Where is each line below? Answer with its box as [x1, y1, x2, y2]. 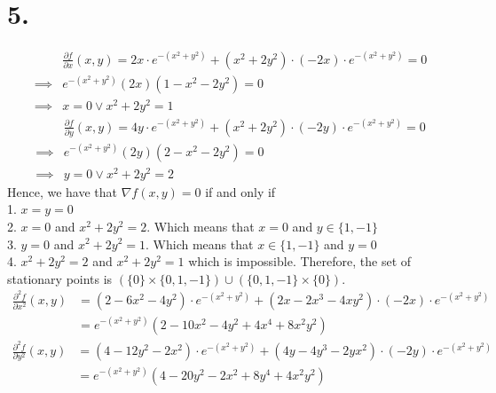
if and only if [205, 182, 276, 200]
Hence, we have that [7, 182, 118, 200]
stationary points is [7, 269, 113, 287]
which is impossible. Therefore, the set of [188, 252, 412, 271]
